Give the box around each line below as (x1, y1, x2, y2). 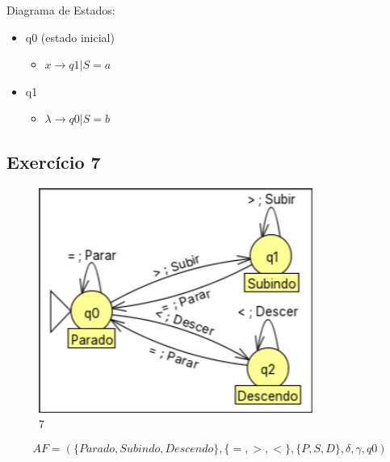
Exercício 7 (6, 149, 101, 174)
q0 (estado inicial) (25, 28, 115, 45)
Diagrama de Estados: (6, 2, 115, 18)
